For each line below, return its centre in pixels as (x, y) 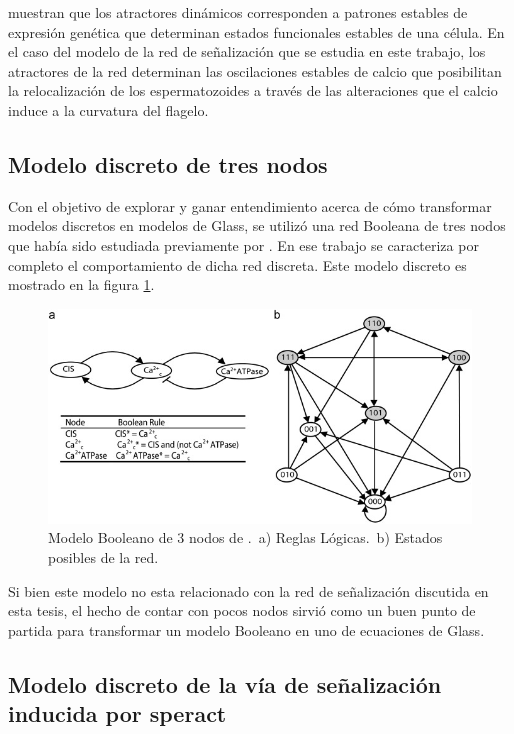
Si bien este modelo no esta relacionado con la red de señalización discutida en (248, 590)
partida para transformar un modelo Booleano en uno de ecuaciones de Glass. (246, 629)
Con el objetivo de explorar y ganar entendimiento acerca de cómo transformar (250, 205)
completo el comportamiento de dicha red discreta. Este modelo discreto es (237, 264)
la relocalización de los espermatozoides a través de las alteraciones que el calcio (253, 90)
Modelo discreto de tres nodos (168, 163)
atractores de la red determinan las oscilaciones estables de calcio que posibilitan (255, 70)
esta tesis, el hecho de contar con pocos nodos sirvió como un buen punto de (242, 610)
